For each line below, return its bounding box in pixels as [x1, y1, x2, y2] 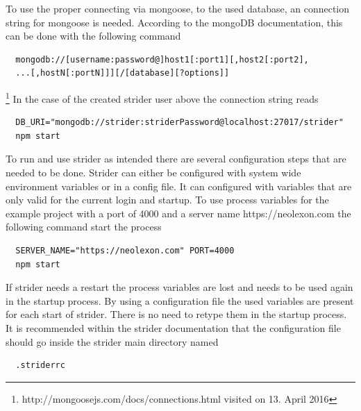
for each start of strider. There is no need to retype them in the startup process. [6, 307, 347, 321]
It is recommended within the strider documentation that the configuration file [6, 320, 341, 335]
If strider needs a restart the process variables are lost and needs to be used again [6, 280, 353, 294]
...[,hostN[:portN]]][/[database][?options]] [15, 68, 230, 78]
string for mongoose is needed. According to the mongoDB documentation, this [6, 15, 343, 29]
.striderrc [15, 360, 65, 371]
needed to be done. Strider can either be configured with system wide [6, 165, 301, 179]
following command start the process [6, 219, 162, 234]
